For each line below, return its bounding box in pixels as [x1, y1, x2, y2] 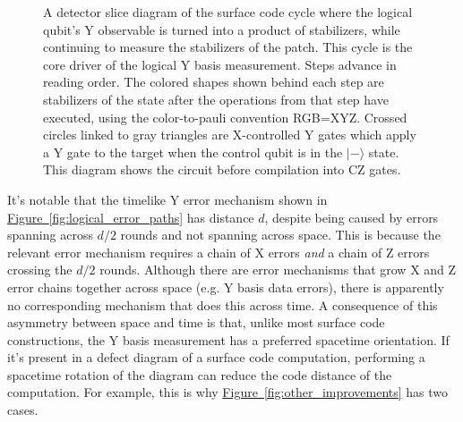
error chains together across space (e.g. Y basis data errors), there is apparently [7, 277, 444, 296]
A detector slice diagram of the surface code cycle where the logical [43, 3, 413, 21]
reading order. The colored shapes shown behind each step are [43, 72, 384, 91]
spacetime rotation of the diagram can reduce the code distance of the [7, 365, 392, 384]
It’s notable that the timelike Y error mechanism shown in [7, 190, 328, 208]
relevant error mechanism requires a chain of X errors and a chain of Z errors [7, 242, 430, 261]
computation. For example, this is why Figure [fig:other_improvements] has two [7, 383, 449, 401]
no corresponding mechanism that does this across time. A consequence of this [7, 295, 438, 314]
